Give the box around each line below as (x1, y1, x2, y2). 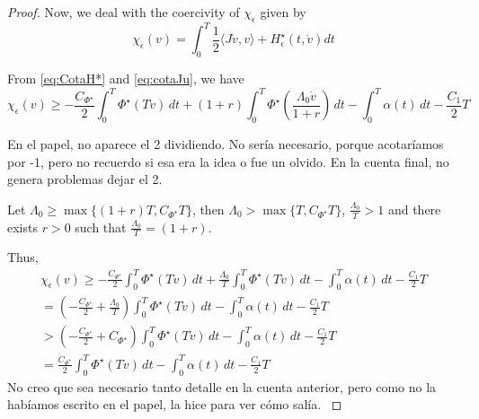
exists (7, 217, 38, 236)
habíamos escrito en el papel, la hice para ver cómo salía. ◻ (7, 395, 342, 414)
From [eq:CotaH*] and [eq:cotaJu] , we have (7, 69, 244, 88)
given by (260, 3, 306, 21)
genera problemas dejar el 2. (7, 170, 163, 188)
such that (75, 217, 127, 236)
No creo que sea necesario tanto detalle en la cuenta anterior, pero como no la (7, 377, 437, 396)
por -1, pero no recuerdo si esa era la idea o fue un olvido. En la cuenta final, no (7, 152, 449, 170)
